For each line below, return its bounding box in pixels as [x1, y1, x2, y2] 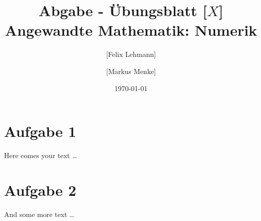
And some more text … [4, 208, 75, 219]
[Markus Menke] [106, 65, 156, 76]
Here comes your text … [4, 150, 77, 161]
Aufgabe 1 [4, 121, 77, 141]
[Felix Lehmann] [106, 49, 156, 59]
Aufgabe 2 [4, 179, 77, 200]
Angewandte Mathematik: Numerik [5, 20, 257, 40]
